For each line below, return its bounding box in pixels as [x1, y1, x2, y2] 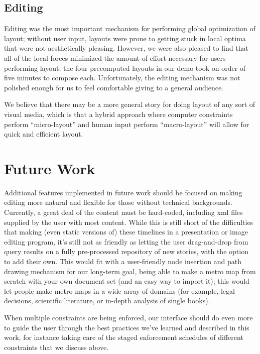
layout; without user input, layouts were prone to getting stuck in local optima [4, 33, 246, 43]
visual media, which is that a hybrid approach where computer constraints [4, 108, 233, 119]
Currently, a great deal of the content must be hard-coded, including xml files [4, 207, 243, 217]
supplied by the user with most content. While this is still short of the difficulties [4, 216, 253, 227]
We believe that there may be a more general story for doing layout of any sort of [4, 99, 255, 109]
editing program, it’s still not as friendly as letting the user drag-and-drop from [4, 236, 248, 247]
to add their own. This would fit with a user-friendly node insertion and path [4, 256, 241, 267]
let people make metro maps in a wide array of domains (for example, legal [4, 285, 235, 296]
